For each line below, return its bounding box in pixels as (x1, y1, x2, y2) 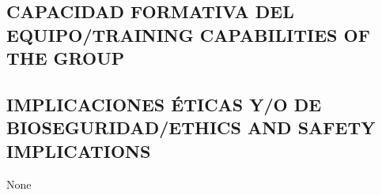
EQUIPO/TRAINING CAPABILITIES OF (6, 22, 370, 47)
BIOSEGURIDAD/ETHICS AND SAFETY (6, 115, 376, 140)
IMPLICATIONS (6, 138, 151, 163)
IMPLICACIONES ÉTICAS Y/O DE (6, 92, 322, 116)
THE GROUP (6, 46, 125, 70)
